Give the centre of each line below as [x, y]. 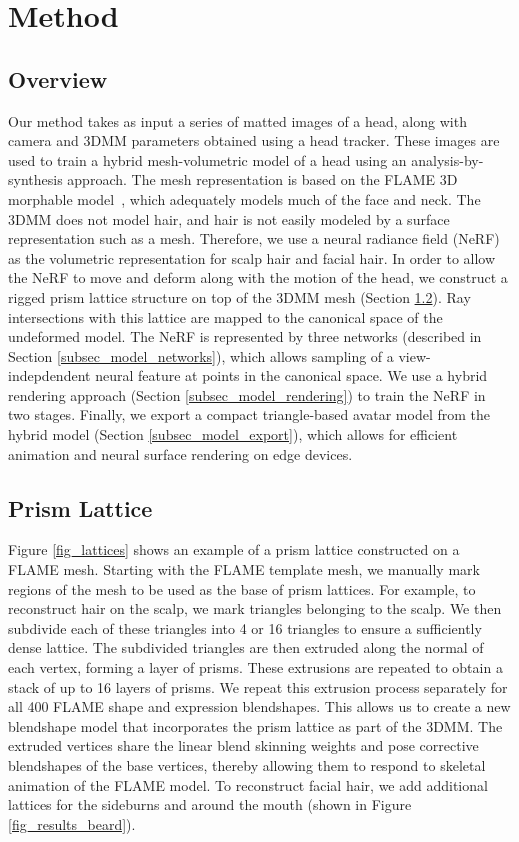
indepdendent [49, 375]
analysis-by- [447, 159]
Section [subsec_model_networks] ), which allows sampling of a [201, 355]
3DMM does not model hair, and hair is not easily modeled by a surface [229, 218]
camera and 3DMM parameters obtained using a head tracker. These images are [254, 140]
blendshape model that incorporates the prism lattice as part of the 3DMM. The [255, 725]
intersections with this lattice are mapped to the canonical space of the [225, 316]
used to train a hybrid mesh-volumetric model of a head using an [207, 159]
